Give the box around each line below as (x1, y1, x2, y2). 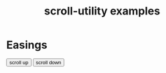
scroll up (9, 59, 29, 66)
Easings (6, 38, 47, 52)
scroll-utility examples (44, 4, 161, 18)
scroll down (35, 59, 62, 66)
